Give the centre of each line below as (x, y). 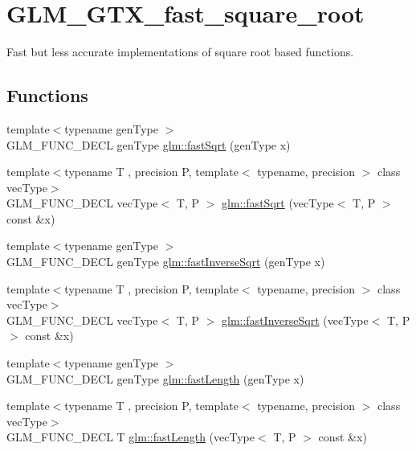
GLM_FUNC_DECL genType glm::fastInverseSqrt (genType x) (166, 262)
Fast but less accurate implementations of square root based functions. (180, 52)
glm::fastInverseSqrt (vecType (295, 320)
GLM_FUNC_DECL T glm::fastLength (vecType (131, 437)
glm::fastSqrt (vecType (278, 203)
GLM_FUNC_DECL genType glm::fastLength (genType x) (155, 378)
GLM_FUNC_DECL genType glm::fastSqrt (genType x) (149, 144)
